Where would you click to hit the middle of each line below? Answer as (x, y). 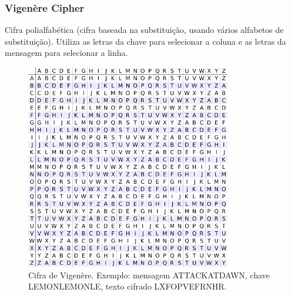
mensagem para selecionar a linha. (66, 53)
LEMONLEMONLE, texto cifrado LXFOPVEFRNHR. (128, 286)
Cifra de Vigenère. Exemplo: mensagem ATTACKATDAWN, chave (149, 275)
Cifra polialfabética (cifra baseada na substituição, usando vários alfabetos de (144, 30)
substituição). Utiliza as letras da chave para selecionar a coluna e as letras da (145, 41)
